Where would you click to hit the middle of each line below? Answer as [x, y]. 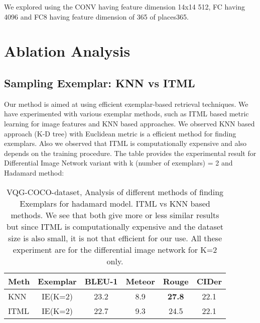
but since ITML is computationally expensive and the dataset [115, 226]
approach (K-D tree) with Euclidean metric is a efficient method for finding [120, 133]
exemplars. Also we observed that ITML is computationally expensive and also [125, 143]
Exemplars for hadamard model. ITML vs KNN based [115, 203]
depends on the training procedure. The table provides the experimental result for [130, 153]
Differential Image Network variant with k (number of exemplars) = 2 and [118, 163]
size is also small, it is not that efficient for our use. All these [115, 238]
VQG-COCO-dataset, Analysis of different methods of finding [115, 192]
